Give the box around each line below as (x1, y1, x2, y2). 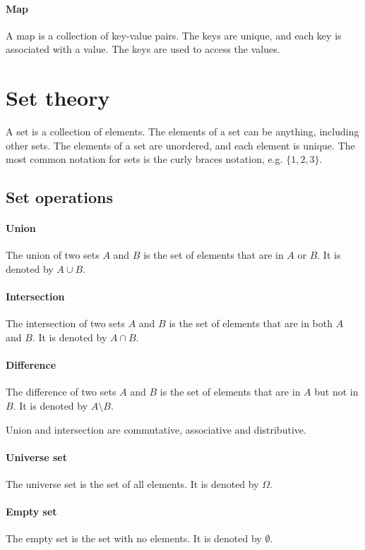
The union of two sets (6, 248, 100, 262)
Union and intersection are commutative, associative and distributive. (6, 422, 306, 436)
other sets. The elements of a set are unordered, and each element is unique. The (6, 137, 355, 152)
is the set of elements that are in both (169, 316, 333, 331)
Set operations (6, 186, 113, 208)
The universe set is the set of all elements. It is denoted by (6, 477, 259, 491)
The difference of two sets (6, 384, 116, 399)
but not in (314, 384, 359, 399)
